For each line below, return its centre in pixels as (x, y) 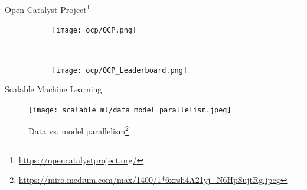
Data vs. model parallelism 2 (79, 130)
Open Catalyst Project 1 (48, 9)
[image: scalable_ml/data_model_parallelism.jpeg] (130, 110)
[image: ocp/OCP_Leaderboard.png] (120, 70)
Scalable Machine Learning (53, 89)
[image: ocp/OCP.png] (94, 30)
